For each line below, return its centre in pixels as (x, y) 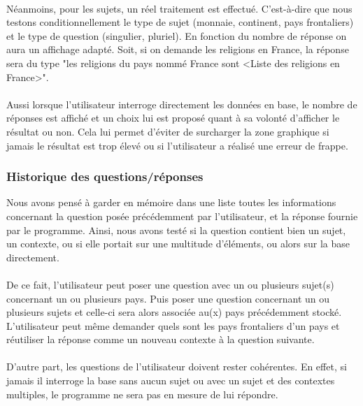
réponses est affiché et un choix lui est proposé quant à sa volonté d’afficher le (173, 118)
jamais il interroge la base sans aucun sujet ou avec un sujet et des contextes (171, 380)
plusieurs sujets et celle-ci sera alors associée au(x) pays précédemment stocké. (174, 312)
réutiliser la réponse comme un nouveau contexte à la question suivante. (161, 339)
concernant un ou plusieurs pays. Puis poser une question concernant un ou (168, 298)
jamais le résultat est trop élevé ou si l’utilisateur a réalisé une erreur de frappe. (177, 145)
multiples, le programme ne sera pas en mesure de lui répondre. (142, 394)
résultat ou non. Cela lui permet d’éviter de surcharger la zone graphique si (168, 131)
